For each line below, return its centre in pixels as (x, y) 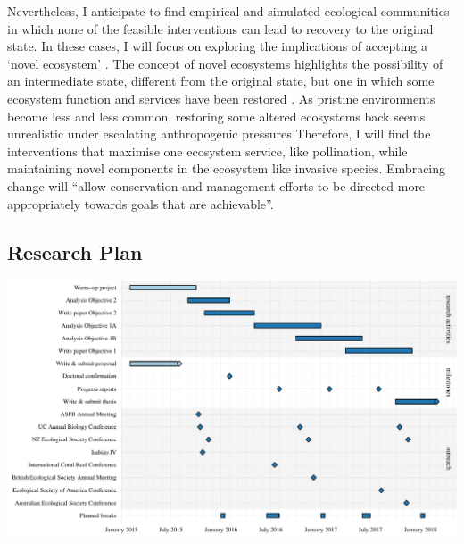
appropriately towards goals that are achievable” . (141, 203)
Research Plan (75, 251)
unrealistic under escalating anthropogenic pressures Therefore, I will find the (219, 134)
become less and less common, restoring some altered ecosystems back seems (216, 116)
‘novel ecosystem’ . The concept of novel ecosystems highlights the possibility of (225, 63)
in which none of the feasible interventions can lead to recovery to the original (220, 28)
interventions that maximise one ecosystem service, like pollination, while (207, 151)
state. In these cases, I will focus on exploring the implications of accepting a (218, 46)
